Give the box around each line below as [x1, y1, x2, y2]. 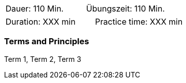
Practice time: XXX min [95, 17, 183, 27]
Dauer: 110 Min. [6, 4, 64, 14]
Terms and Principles [4, 36, 89, 47]
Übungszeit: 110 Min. [86, 4, 165, 14]
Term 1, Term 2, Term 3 [4, 54, 82, 63]
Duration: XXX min [6, 17, 76, 27]
